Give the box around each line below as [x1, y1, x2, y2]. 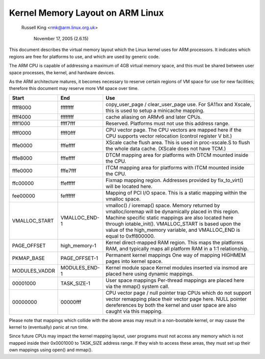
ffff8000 [12, 104, 31, 110]
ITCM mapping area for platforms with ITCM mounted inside [106, 164, 244, 171]
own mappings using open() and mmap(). [9, 347, 93, 353]
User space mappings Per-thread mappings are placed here [106, 276, 244, 283]
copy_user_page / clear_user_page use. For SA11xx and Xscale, [106, 101, 252, 108]
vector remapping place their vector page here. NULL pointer [106, 295, 247, 302]
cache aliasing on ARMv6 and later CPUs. [106, 113, 202, 120]
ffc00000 [12, 180, 34, 187]
